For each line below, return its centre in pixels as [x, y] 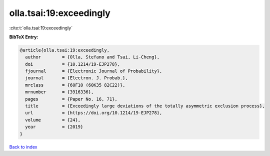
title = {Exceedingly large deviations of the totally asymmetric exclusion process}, [145, 106]
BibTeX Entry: [24, 37]
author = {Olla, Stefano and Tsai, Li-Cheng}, [92, 57]
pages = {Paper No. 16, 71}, [71, 99]
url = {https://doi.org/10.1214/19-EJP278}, [94, 113]
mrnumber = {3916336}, [59, 92]
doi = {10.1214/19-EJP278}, [72, 64]
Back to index [23, 147]
